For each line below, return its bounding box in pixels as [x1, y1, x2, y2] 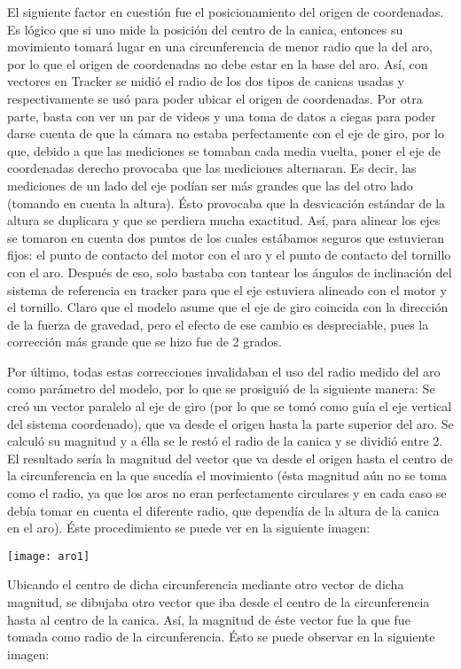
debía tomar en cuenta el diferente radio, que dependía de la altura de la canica [7, 501, 440, 519]
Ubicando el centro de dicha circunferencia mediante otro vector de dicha [7, 575, 404, 594]
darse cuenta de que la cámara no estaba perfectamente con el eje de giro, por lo [7, 124, 445, 143]
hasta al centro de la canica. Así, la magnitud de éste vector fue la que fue [7, 610, 410, 628]
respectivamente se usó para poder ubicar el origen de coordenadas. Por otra [7, 89, 423, 107]
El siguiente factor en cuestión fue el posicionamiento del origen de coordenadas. [7, 3, 444, 20]
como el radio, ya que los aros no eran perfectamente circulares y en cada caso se [7, 484, 447, 502]
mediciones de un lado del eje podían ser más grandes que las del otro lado [7, 175, 413, 194]
